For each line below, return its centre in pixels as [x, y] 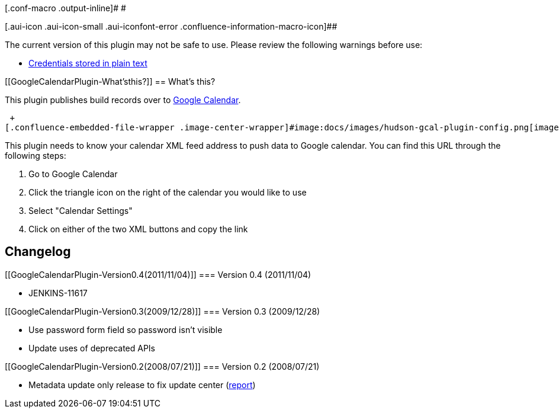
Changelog [38, 252]
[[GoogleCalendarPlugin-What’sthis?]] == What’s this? [110, 81]
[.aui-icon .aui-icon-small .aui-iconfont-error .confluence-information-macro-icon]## [171, 26]
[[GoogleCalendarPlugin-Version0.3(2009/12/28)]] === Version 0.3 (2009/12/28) [163, 311]
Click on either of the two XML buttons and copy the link [138, 229]
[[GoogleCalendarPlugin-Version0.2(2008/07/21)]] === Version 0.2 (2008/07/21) [162, 366]
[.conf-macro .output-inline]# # [65, 8]
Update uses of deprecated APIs [92, 348]
